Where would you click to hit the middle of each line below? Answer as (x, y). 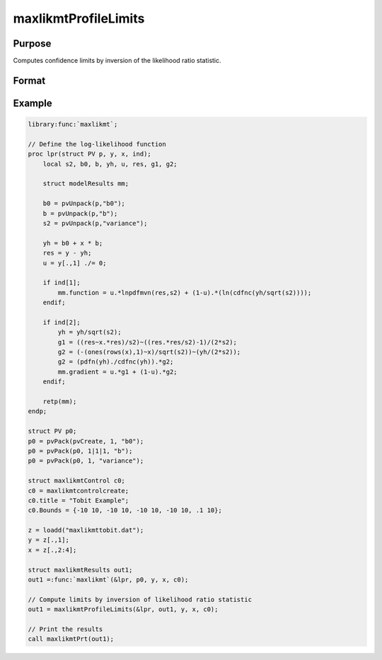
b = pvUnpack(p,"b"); (80, 213)
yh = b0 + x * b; (73, 243)
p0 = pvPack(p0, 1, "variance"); (86, 461)
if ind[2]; (62, 322)
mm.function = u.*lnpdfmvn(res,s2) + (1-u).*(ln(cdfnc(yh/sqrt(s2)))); (185, 293)
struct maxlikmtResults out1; (80, 570)
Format (29, 80)
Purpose (32, 44)
